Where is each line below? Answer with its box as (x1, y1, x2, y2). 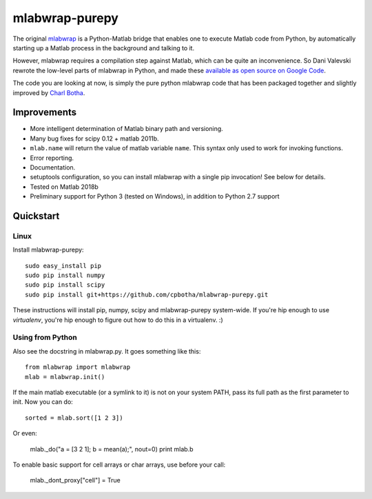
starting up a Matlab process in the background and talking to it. (12, 43, 195, 52)
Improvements (12, 107, 77, 119)
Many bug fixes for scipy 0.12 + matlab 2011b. (30, 134, 159, 143)
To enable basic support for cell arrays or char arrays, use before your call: (12, 460, 226, 469)
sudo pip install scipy (25, 281, 105, 289)
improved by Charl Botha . (12, 88, 85, 96)
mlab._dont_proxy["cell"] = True (30, 476, 121, 485)
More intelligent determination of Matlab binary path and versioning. (30, 125, 223, 133)
